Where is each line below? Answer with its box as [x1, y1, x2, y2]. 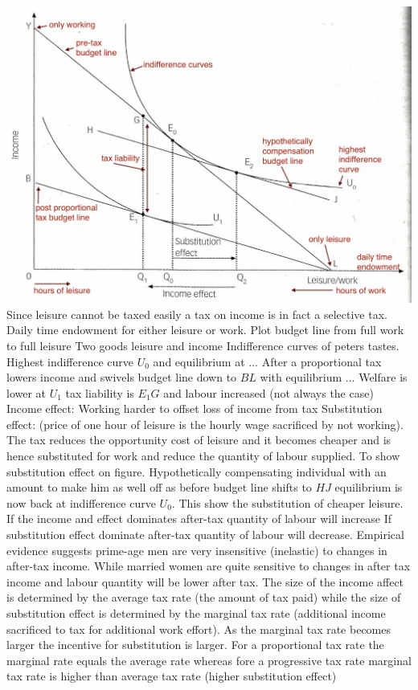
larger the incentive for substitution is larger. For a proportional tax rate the [6, 636, 384, 653]
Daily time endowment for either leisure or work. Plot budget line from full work [6, 321, 404, 338]
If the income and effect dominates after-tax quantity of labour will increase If [6, 510, 391, 527]
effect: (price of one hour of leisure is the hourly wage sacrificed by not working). [6, 415, 404, 432]
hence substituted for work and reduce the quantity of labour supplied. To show [6, 447, 400, 464]
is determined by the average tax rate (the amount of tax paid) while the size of [6, 589, 401, 606]
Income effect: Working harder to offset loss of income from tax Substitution [6, 400, 383, 417]
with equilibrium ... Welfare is [260, 369, 408, 386]
